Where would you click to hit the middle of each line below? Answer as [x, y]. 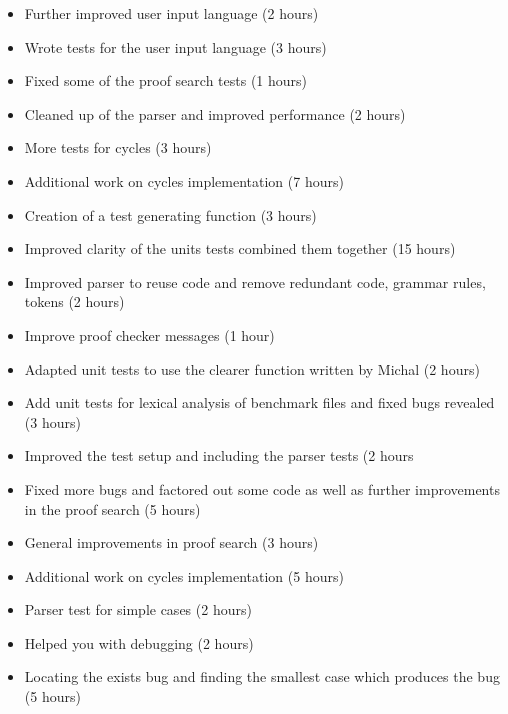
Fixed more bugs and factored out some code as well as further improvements [262, 488]
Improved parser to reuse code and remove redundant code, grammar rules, [255, 281]
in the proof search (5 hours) [112, 508]
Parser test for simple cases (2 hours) [138, 609]
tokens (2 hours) [74, 301]
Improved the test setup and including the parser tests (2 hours [219, 455]
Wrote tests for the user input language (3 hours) [175, 46]
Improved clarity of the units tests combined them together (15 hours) [240, 248]
